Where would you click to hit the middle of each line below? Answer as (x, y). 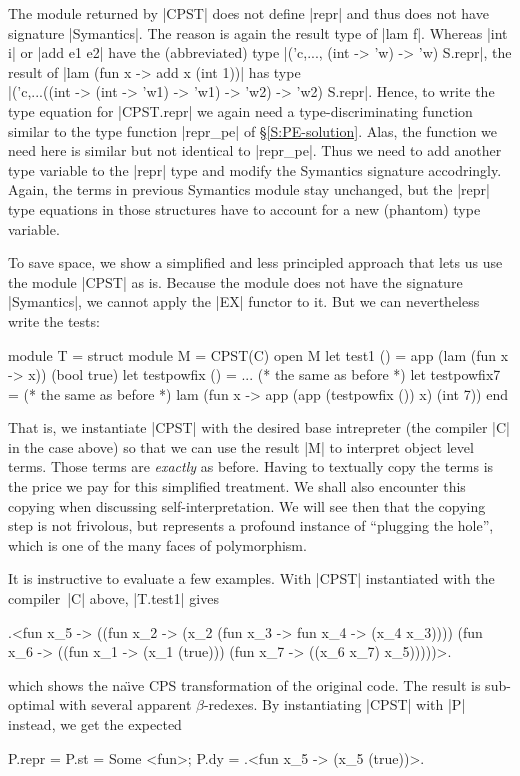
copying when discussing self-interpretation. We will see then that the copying (247, 505)
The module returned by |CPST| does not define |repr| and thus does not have (248, 13)
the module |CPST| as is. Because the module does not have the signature (235, 281)
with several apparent (125, 704)
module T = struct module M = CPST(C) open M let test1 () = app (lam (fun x (258, 354)
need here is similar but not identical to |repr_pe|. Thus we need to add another (255, 150)
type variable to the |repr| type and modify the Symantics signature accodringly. (255, 169)
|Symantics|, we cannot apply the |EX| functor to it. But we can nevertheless (244, 301)
